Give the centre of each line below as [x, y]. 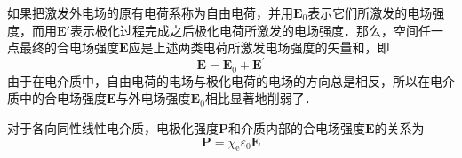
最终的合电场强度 [69, 47]
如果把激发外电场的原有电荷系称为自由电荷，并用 [150, 12]
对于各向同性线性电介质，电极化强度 [113, 127]
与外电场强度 [153, 98]
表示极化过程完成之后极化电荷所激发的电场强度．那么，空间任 [250, 30]
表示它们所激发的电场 [370, 12]
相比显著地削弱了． [261, 98]
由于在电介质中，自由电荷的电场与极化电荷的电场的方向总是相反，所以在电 [225, 80]
